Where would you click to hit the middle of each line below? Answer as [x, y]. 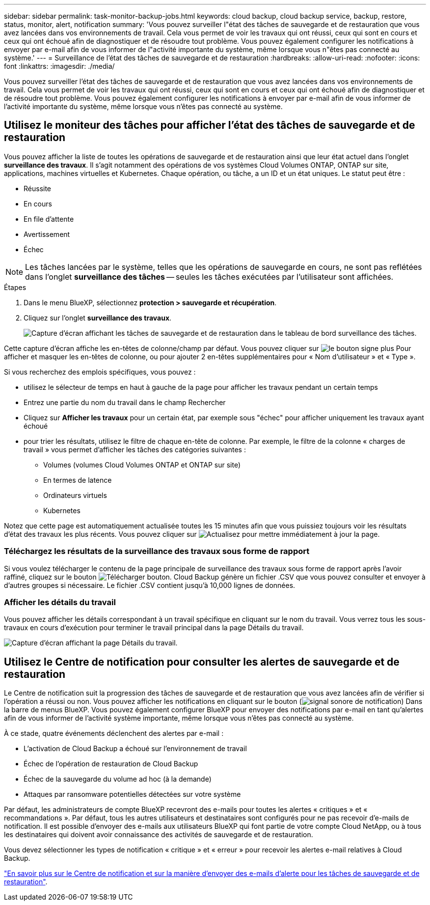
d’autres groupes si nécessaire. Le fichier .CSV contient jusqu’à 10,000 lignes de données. [150, 585]
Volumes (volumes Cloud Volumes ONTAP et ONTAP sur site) [142, 465]
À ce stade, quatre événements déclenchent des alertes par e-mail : [114, 733]
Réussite [38, 188]
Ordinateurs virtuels [75, 495]
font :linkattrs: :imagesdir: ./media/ [59, 66]
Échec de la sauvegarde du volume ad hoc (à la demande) [118, 779]
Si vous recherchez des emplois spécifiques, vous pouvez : [100, 372]
